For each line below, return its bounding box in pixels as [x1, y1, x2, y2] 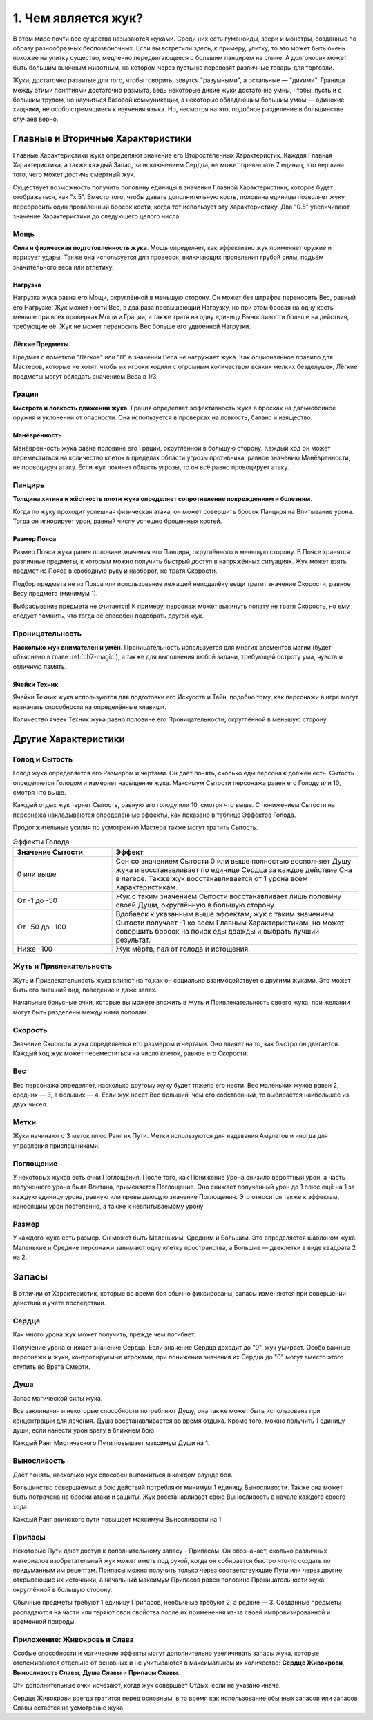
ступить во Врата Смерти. [12, 1362, 90, 1371]
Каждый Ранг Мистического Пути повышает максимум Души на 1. [12, 1439, 210, 1447]
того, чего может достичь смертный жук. [12, 170, 136, 179]
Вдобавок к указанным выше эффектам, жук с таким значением [115, 909, 334, 918]
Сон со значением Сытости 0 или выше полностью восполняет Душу [115, 856, 352, 866]
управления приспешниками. [12, 1141, 100, 1150]
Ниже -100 [17, 944, 53, 954]
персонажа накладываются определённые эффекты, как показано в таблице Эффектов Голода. [12, 811, 296, 819]
